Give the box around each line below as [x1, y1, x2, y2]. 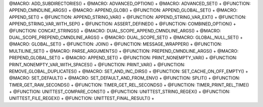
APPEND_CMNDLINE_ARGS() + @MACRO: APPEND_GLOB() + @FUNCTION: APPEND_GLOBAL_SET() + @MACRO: [9, 7, 238, 13]
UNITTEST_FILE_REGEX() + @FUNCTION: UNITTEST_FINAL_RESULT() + [9, 95, 154, 101]
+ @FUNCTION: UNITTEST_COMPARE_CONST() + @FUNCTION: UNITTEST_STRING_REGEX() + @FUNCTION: [9, 89, 231, 94]
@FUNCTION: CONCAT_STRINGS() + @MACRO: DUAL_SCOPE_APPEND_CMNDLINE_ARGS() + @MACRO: [9, 28, 221, 33]
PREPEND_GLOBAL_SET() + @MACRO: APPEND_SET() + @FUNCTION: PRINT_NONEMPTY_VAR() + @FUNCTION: [9, 55, 237, 61]
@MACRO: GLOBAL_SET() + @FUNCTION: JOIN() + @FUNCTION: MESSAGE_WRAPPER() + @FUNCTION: [9, 41, 222, 47]
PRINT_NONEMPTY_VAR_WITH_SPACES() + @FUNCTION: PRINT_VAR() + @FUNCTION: [9, 61, 185, 67]
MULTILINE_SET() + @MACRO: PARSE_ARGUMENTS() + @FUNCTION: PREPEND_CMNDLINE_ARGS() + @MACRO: [9, 48, 239, 54]
